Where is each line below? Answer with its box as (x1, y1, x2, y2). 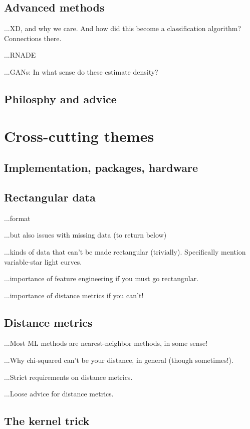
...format (4, 212, 31, 223)
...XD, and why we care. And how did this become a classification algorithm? (4, 23, 241, 34)
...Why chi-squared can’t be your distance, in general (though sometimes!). (4, 355, 233, 365)
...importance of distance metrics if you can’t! (4, 290, 144, 300)
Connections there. (4, 33, 62, 43)
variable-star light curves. (4, 256, 82, 267)
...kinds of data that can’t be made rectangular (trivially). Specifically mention (4, 246, 246, 257)
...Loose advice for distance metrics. (4, 388, 114, 399)
